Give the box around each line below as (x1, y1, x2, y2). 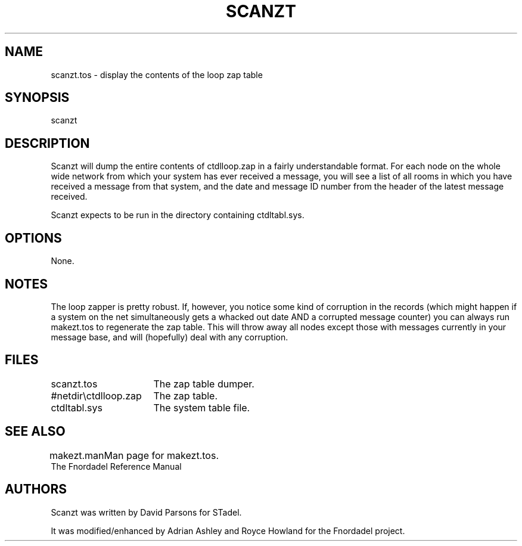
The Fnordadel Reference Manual (51, 461, 182, 471)
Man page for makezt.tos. (104, 449, 219, 461)
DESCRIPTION (5, 135, 90, 151)
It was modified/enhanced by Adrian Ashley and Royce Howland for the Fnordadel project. (51, 525, 405, 536)
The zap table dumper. (153, 377, 254, 390)
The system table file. (153, 401, 250, 414)
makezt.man (49, 449, 104, 461)
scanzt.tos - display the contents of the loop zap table (51, 69, 263, 80)
